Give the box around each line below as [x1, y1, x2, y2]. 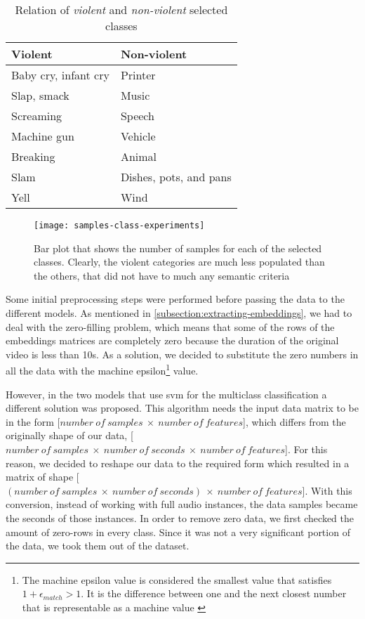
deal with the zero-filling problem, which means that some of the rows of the [6, 319, 335, 334]
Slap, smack [11, 87, 69, 103]
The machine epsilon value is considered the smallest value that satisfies [22, 572, 332, 587]
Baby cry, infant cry [11, 67, 109, 83]
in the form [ [6, 414, 60, 429]
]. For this [285, 442, 328, 457]
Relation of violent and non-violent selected [15, 1, 228, 18]
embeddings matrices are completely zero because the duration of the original [6, 333, 339, 348]
